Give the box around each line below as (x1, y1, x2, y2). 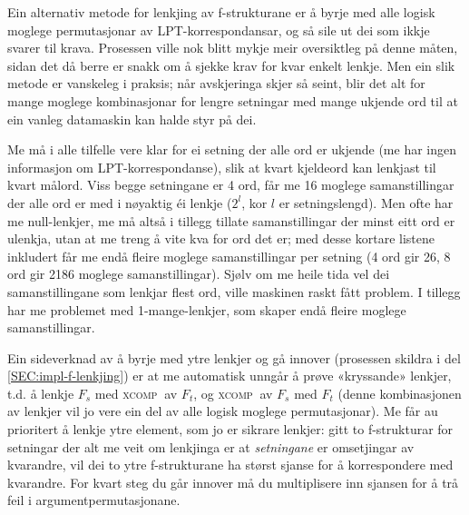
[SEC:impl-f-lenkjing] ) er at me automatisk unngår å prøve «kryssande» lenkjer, (7, 366, 452, 385)
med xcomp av (94, 383, 178, 402)
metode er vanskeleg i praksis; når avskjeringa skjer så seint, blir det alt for (7, 74, 425, 93)
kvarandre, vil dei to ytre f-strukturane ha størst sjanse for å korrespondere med (7, 455, 454, 474)
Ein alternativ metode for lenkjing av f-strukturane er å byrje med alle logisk (7, 3, 435, 21)
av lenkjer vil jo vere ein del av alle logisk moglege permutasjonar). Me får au (7, 401, 438, 421)
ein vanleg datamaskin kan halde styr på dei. (7, 109, 257, 128)
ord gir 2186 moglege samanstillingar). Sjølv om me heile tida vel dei (7, 264, 390, 283)
